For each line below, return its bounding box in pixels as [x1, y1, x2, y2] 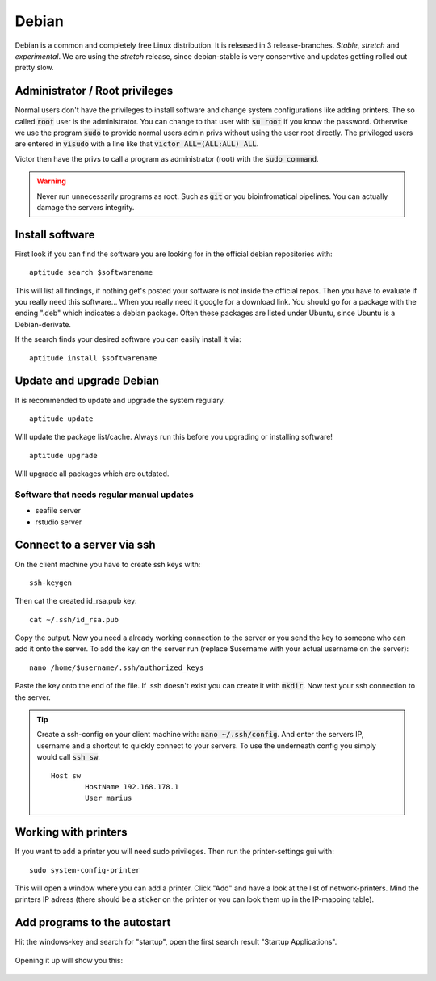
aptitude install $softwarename [29, 353, 157, 363]
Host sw [51, 771, 82, 780]
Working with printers [15, 825, 128, 840]
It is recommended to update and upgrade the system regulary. [15, 395, 225, 405]
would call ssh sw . [36, 752, 101, 762]
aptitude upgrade [29, 451, 98, 460]
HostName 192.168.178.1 [85, 782, 179, 791]
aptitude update [29, 414, 94, 423]
